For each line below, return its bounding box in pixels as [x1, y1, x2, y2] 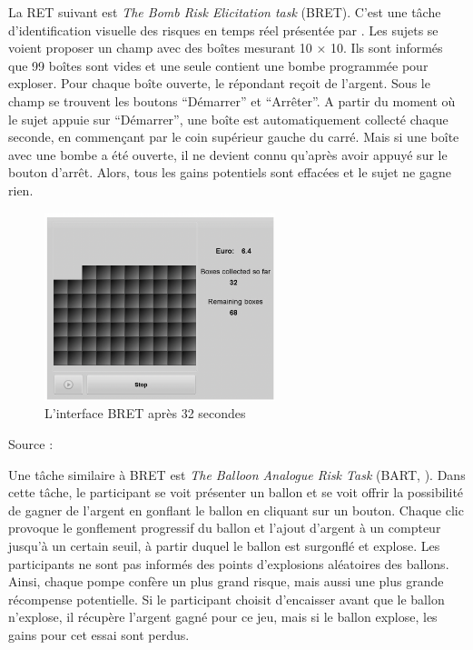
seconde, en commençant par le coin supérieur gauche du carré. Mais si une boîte [8, 127, 459, 146]
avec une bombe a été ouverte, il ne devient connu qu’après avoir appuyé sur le [8, 145, 448, 164]
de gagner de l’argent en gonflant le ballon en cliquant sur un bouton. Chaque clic [8, 500, 464, 519]
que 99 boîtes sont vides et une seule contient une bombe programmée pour [8, 55, 429, 75]
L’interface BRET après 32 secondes [44, 404, 246, 423]
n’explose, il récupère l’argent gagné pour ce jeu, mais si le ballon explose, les [8, 607, 438, 626]
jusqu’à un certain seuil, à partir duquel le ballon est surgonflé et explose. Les [8, 535, 440, 555]
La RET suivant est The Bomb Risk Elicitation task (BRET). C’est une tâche [8, 3, 441, 21]
